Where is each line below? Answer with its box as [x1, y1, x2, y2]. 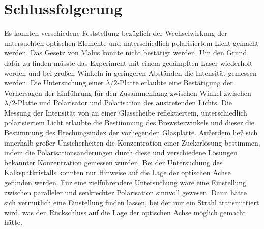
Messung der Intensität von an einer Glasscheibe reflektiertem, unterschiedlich [4, 107, 247, 118]
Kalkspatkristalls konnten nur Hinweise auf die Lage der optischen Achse [4, 167, 231, 178]
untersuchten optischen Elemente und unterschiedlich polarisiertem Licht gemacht [4, 37, 259, 48]
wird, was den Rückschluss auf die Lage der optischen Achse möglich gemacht [4, 207, 246, 217]
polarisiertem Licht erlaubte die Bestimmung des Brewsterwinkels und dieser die [4, 117, 255, 128]
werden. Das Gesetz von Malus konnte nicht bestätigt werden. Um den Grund [4, 47, 247, 58]
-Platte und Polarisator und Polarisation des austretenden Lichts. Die [15, 97, 232, 108]
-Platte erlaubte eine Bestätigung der [117, 77, 233, 88]
